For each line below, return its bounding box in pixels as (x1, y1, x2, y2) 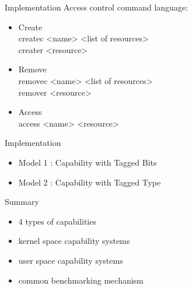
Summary (5, 195, 39, 208)
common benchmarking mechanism (18, 274, 144, 286)
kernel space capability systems (18, 235, 130, 247)
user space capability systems (18, 254, 123, 266)
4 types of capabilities (18, 215, 96, 227)
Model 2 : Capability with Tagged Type (18, 176, 161, 188)
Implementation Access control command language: (5, 1, 188, 13)
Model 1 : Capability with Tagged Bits (18, 156, 157, 168)
